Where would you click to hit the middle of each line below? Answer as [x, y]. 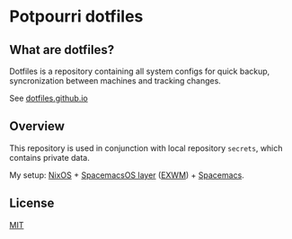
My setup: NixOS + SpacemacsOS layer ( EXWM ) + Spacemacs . [127, 175]
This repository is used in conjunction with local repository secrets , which [146, 148]
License [32, 204]
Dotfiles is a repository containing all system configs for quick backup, [140, 71]
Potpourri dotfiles [76, 17]
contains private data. [49, 157]
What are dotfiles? [62, 50]
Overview [37, 126]
